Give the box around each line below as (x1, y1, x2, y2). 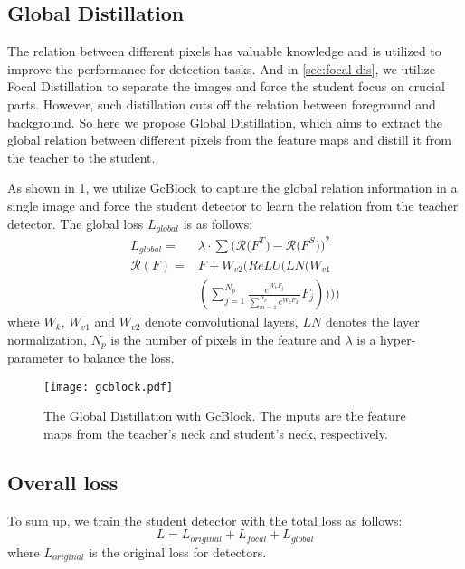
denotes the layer (325, 312, 420, 331)
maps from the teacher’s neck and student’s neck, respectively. (43, 423, 388, 442)
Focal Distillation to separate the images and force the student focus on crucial (7, 77, 445, 96)
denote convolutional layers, (145, 312, 299, 331)
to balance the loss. (67, 348, 175, 367)
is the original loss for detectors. (89, 542, 267, 561)
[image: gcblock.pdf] (43, 380, 174, 394)
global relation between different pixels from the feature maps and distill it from (7, 130, 451, 149)
